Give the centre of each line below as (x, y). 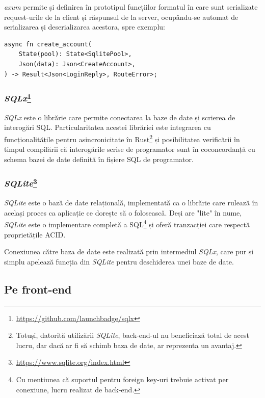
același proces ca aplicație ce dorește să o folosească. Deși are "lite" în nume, (123, 212)
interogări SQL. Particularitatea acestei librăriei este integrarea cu (108, 127)
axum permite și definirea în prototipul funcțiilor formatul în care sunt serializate (131, 7)
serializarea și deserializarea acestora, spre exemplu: (85, 27)
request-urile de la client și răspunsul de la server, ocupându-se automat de (121, 17)
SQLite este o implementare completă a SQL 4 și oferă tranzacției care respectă (127, 223)
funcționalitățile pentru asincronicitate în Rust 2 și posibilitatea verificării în (122, 138)
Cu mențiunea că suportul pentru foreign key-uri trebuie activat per (122, 379)
